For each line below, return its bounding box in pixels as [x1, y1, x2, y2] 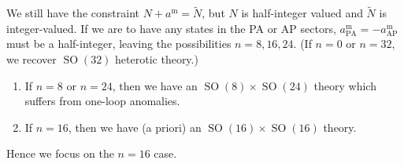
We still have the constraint [6, 5, 139, 21]
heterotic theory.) [115, 51, 198, 67]
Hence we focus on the [6, 145, 114, 162]
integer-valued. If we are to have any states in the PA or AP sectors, [6, 20, 336, 36]
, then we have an [112, 77, 198, 93]
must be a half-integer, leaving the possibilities [6, 35, 232, 52]
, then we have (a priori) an [68, 118, 202, 135]
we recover [6, 51, 57, 67]
